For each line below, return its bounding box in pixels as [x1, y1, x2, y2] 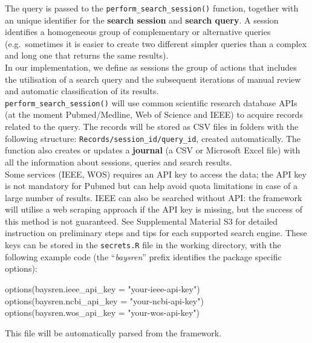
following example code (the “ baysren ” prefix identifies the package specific [5, 250, 282, 263]
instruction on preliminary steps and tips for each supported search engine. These [5, 226, 307, 239]
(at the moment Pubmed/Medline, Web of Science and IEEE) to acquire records [5, 108, 303, 121]
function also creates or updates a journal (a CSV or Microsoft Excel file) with [5, 144, 301, 156]
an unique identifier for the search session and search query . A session [5, 13, 279, 26]
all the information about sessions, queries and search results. [5, 155, 232, 168]
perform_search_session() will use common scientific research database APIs [5, 96, 297, 109]
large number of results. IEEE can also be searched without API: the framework [5, 191, 302, 204]
